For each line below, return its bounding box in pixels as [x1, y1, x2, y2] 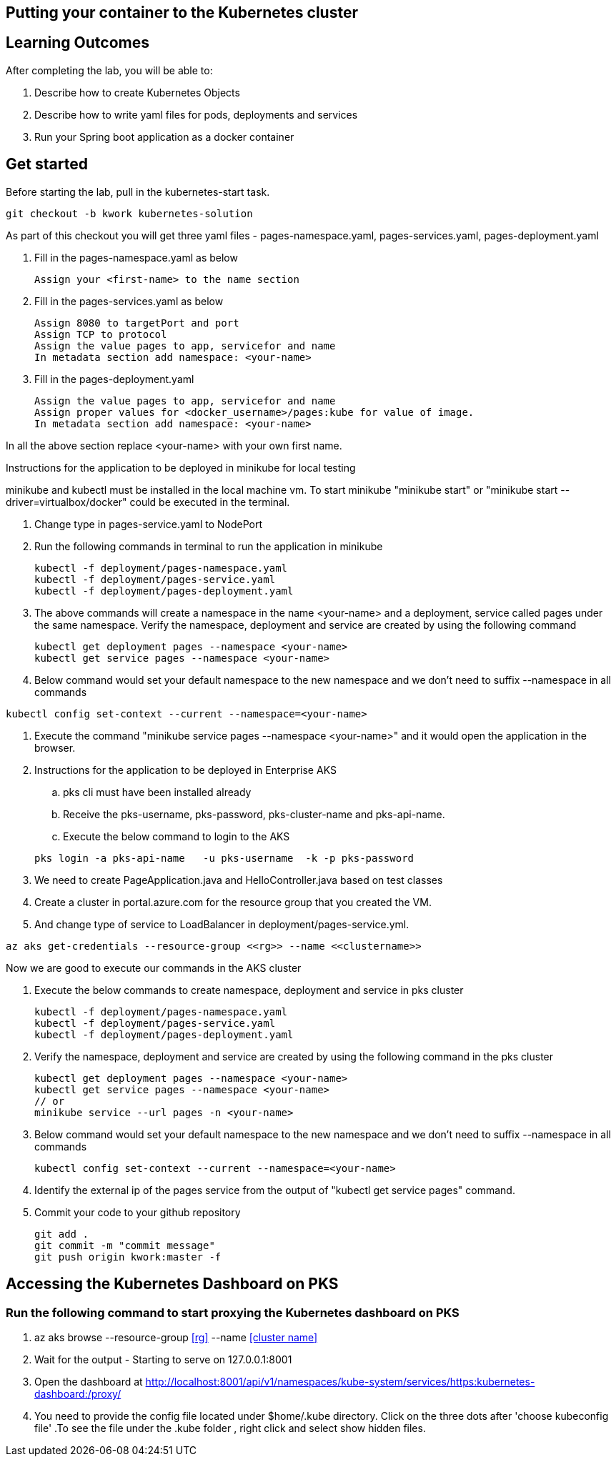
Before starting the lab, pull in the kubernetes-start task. [6, 185, 270, 198]
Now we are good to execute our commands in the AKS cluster [6, 961, 302, 974]
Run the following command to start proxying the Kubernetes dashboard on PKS [6, 1305, 459, 1320]
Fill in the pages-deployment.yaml [34, 372, 194, 385]
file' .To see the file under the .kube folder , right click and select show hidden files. [34, 1421, 426, 1434]
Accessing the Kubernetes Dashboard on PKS [6, 1275, 339, 1293]
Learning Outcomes [6, 34, 149, 52]
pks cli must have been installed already [63, 785, 252, 798]
